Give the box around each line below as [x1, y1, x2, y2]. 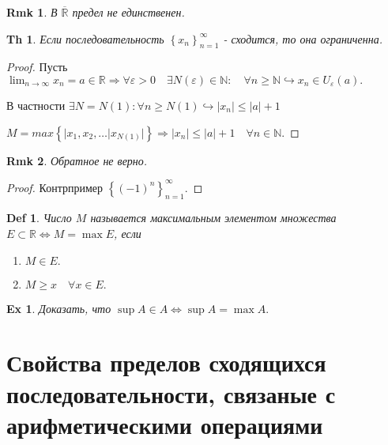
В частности [6, 96, 66, 113]
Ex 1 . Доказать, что [6, 300, 111, 316]
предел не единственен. [72, 4, 185, 20]
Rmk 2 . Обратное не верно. [6, 152, 148, 168]
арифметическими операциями [6, 408, 323, 440]
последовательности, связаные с [6, 377, 336, 409]
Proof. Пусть [6, 58, 68, 75]
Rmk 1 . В [6, 4, 58, 20]
